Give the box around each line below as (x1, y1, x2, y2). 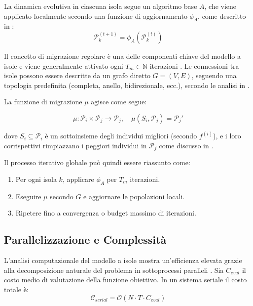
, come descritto (198, 10, 246, 21)
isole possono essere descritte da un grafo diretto (4, 70, 150, 81)
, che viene (204, 1, 237, 11)
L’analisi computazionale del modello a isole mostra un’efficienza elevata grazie (4, 255, 242, 265)
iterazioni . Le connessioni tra (149, 60, 239, 71)
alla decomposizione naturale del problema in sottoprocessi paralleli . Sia (4, 264, 224, 275)
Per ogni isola (15, 174, 57, 184)
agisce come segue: (91, 96, 147, 107)
